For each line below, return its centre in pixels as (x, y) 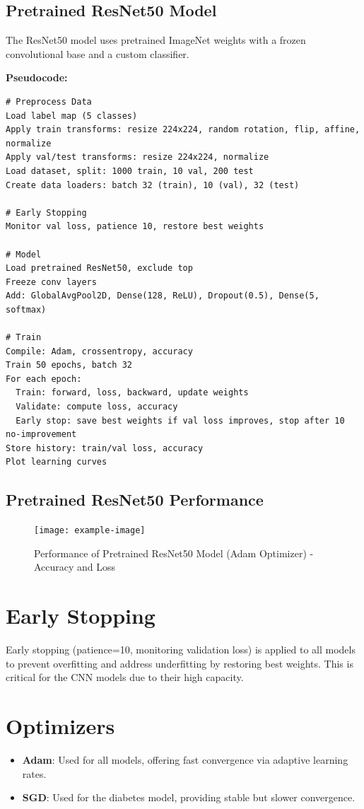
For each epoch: (44, 379)
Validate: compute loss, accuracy (97, 407)
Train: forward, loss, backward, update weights (132, 393)
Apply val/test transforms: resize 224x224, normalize (137, 157)
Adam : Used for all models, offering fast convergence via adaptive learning (185, 760)
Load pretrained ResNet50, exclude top (99, 268)
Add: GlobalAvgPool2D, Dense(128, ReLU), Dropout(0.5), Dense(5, (163, 296)
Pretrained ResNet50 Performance (135, 500)
